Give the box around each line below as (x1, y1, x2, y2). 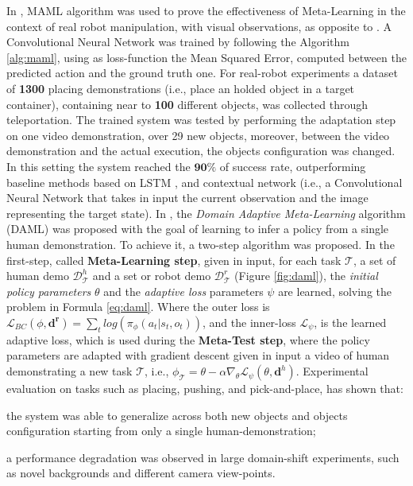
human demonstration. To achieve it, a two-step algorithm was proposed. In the (6, 235, 395, 252)
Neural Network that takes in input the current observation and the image (6, 189, 369, 206)
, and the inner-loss (203, 313, 296, 330)
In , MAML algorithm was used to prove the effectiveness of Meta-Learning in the (6, 2, 406, 18)
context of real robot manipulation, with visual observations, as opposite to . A (6, 17, 392, 34)
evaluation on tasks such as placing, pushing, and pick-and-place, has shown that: (6, 380, 403, 397)
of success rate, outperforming (219, 157, 366, 174)
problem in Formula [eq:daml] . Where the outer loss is (6, 298, 270, 315)
